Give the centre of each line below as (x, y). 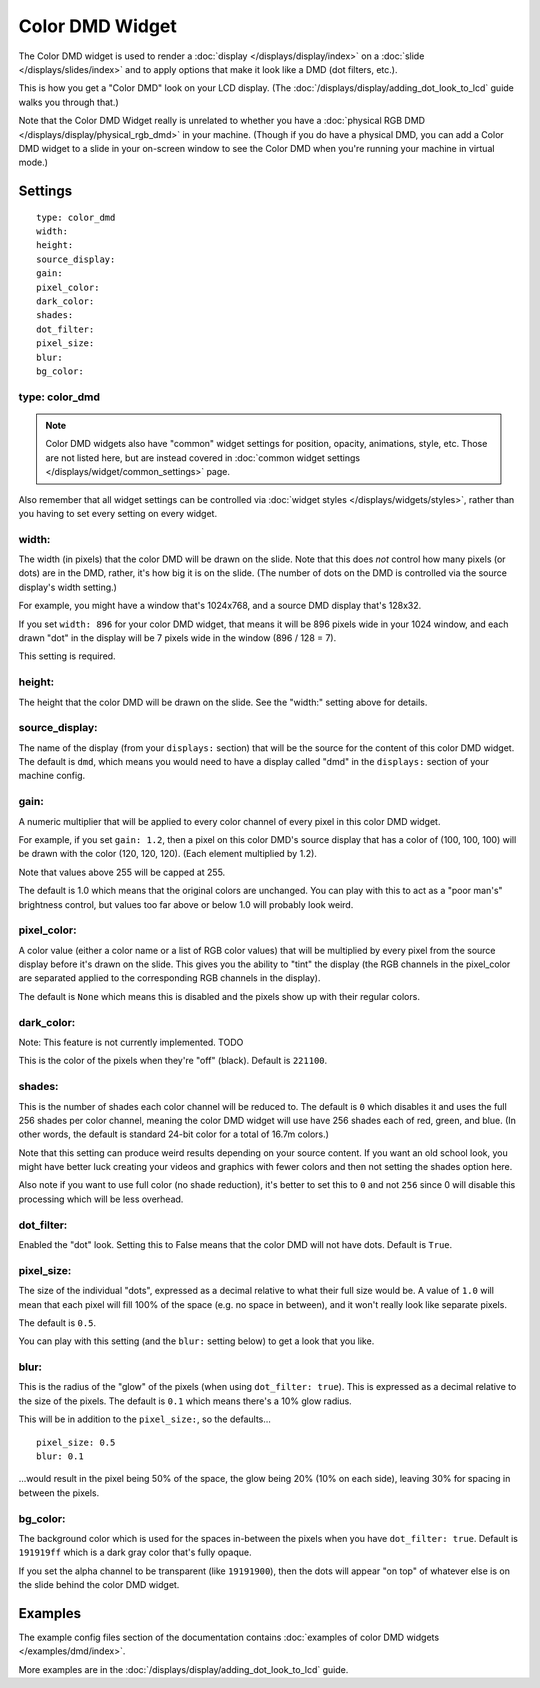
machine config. (52, 776)
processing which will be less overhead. (101, 1199)
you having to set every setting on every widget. (118, 513)
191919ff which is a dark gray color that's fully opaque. (135, 1552)
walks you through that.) (68, 102)
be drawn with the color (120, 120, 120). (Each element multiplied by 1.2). (167, 854)
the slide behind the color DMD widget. (99, 1585)
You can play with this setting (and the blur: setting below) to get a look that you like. (196, 1341)
